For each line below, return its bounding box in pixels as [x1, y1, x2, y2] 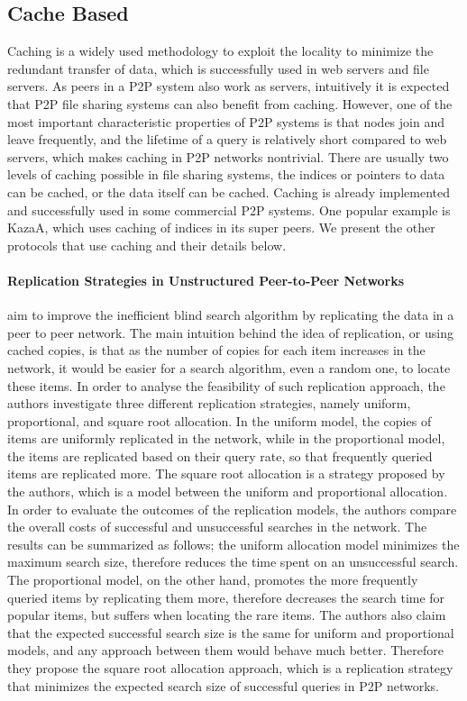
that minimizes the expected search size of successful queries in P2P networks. [7, 676, 439, 695]
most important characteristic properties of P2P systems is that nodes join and [7, 112, 444, 131]
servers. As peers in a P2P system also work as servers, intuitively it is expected [7, 77, 450, 96]
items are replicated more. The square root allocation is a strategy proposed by [7, 464, 445, 483]
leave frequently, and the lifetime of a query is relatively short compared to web [7, 130, 447, 149]
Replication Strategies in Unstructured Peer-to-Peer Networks [7, 270, 405, 289]
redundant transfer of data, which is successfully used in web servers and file [7, 59, 429, 77]
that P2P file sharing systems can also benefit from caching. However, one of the [7, 94, 453, 113]
